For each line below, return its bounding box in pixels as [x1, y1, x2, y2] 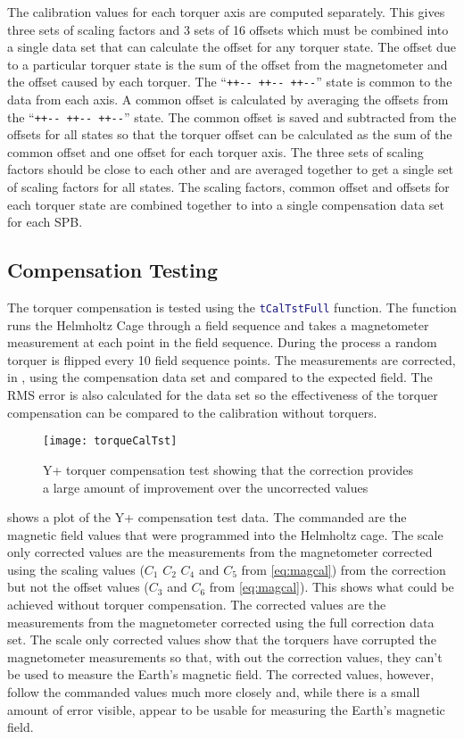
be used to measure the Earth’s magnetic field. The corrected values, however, [7, 665, 435, 684]
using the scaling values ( [7, 560, 145, 578]
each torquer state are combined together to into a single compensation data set [7, 195, 445, 213]
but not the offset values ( [7, 577, 149, 596]
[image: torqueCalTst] [43, 435, 178, 448]
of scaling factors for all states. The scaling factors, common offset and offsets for [7, 178, 450, 196]
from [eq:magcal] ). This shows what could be [209, 577, 454, 596]
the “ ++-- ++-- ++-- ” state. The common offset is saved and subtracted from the [7, 107, 457, 126]
